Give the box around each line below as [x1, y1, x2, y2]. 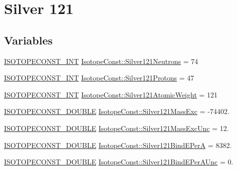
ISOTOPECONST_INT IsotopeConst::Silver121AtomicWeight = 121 [4, 89, 218, 99]
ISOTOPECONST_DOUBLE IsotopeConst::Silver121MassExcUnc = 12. [4, 122, 229, 133]
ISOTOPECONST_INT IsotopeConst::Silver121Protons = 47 [4, 72, 194, 83]
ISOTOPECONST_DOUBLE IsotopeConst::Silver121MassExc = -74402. [4, 106, 229, 116]
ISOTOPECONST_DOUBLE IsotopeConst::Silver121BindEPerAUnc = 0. [4, 156, 233, 167]
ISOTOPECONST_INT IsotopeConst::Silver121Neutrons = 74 [4, 55, 198, 66]
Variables [4, 32, 53, 47]
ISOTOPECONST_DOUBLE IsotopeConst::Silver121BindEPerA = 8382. [4, 139, 232, 150]
